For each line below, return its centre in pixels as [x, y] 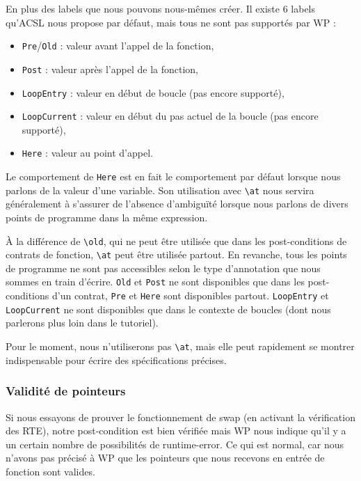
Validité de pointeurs [66, 391]
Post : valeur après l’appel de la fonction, [110, 69]
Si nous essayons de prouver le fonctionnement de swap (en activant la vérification [180, 417]
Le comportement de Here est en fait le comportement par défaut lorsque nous [173, 176]
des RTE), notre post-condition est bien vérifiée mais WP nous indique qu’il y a [176, 431]
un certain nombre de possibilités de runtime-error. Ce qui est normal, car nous [175, 444]
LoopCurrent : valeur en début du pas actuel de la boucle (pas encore [170, 116]
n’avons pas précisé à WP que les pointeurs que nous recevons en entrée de [165, 458]
